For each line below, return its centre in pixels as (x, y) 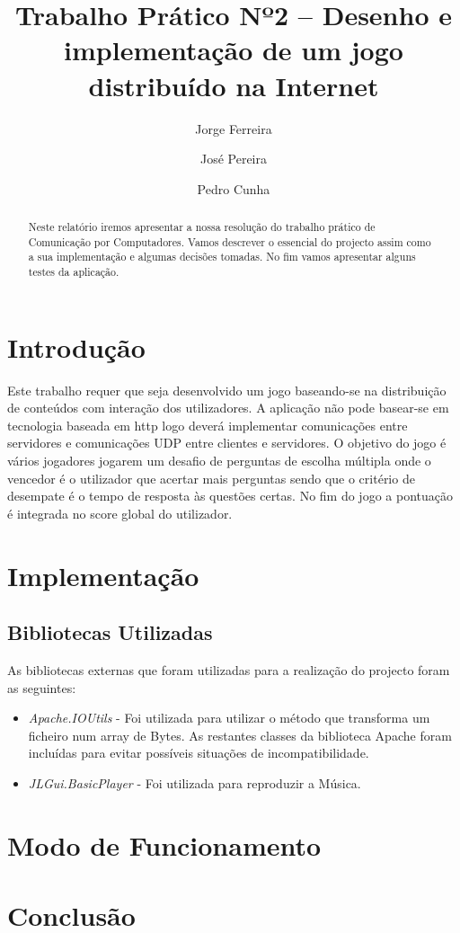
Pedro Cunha (234, 188)
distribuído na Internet (234, 85)
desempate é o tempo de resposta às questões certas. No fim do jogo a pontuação (230, 496)
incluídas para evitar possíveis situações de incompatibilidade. (199, 753)
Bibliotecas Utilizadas (110, 632)
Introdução (76, 347)
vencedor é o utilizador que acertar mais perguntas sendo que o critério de (211, 478)
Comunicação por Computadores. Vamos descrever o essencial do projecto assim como (230, 241)
